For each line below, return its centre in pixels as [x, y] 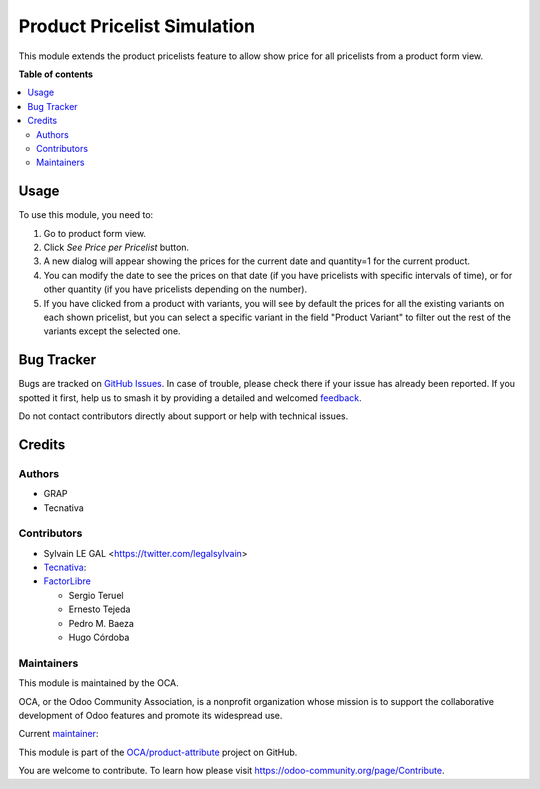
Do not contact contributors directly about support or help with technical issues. [183, 416]
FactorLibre [67, 581]
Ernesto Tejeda [99, 609]
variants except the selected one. [112, 331]
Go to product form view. [95, 233]
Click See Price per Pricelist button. [116, 247]
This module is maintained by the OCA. [98, 683]
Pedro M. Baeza [101, 623]
